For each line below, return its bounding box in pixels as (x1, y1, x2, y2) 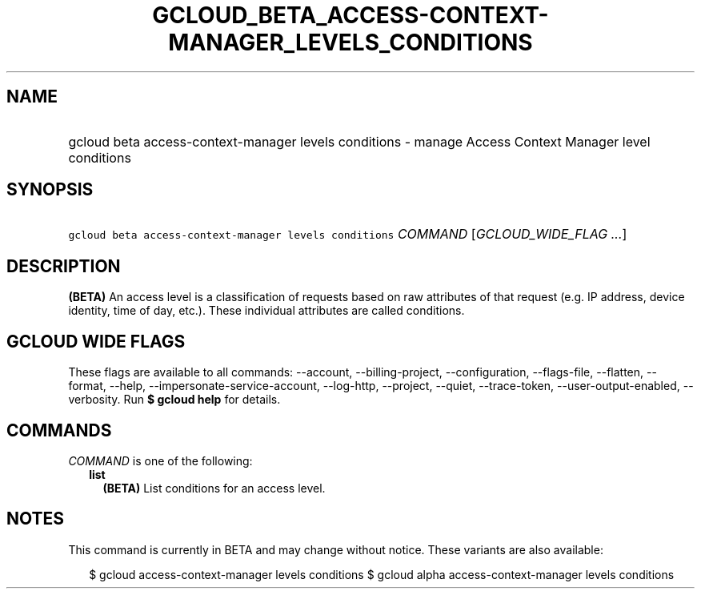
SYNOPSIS (6, 179, 94, 200)
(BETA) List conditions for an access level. (102, 480, 326, 495)
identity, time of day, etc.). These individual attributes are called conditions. (68, 304, 465, 318)
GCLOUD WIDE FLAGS (6, 331, 186, 352)
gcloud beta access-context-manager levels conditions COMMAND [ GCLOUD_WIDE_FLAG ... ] (68, 226, 627, 243)
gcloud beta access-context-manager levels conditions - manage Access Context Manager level (68, 133, 651, 150)
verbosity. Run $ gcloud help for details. (68, 392, 281, 407)
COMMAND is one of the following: (68, 453, 253, 468)
